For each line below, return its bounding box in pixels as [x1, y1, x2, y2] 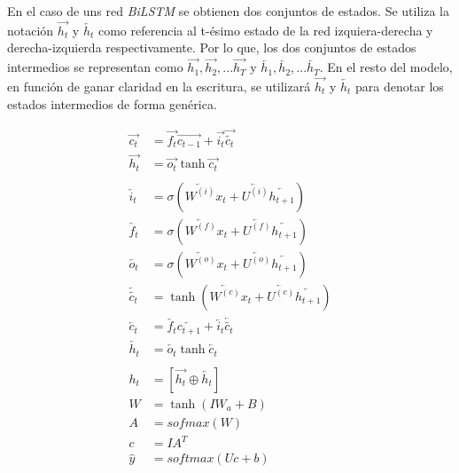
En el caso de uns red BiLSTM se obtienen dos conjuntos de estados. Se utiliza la [7, 2, 450, 20]
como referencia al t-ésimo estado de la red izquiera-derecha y [97, 20, 433, 39]
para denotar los [355, 77, 444, 96]
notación [7, 20, 54, 39]
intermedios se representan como [7, 58, 183, 76]
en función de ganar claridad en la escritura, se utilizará [7, 77, 311, 96]
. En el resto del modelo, [319, 58, 453, 76]
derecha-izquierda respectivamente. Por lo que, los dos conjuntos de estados [7, 38, 416, 57]
